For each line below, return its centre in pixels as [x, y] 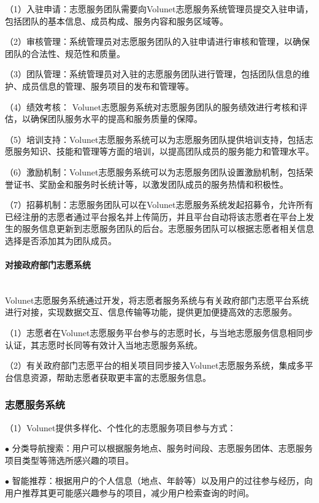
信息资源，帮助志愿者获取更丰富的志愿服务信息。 [112, 377]
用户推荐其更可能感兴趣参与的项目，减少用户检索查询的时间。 [129, 493]
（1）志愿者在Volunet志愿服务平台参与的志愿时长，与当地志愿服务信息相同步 [159, 333]
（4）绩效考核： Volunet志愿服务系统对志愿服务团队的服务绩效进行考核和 [152, 106]
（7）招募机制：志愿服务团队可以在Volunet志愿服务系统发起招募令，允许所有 [159, 205]
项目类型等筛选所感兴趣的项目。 [69, 460]
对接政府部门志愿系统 [48, 265]
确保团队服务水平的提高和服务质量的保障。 [116, 119]
